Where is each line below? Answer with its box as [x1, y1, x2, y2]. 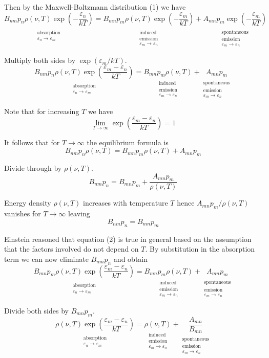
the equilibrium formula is [87, 137, 169, 147]
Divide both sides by [4, 305, 69, 316]
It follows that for [4, 137, 60, 147]
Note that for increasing [4, 105, 79, 116]
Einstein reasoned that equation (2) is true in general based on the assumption [4, 233, 252, 244]
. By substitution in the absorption [145, 243, 255, 254]
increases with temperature [83, 197, 168, 208]
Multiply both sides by [4, 55, 76, 65]
